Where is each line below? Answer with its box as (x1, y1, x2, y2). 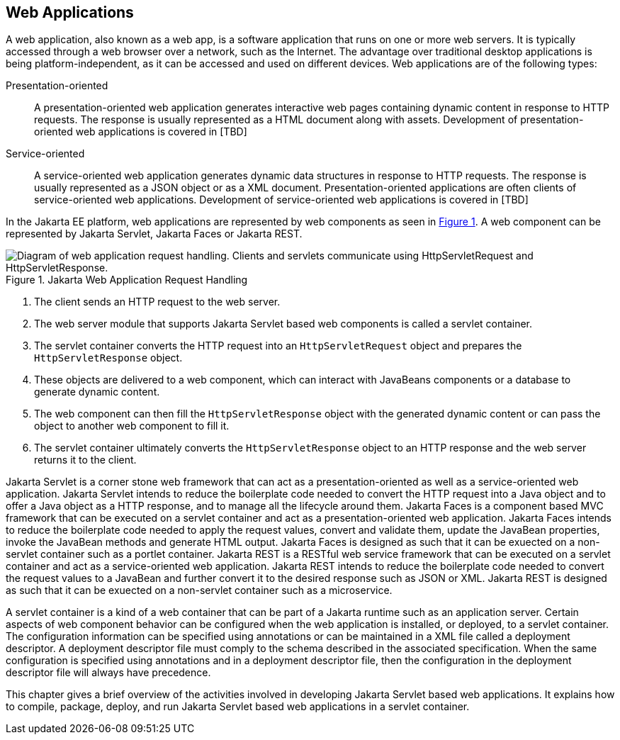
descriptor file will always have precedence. (6, 666, 211, 679)
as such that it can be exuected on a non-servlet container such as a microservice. (6, 584, 393, 597)
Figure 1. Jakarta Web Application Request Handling (6, 274, 248, 286)
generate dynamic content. (34, 386, 160, 398)
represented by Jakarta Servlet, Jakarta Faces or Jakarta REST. (6, 228, 303, 240)
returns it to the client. (34, 454, 137, 466)
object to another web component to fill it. (34, 420, 230, 432)
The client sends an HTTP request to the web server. (34, 296, 281, 308)
